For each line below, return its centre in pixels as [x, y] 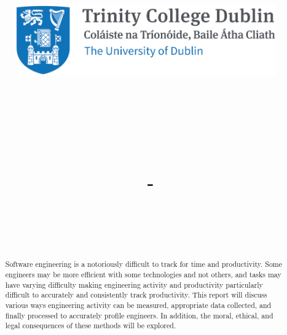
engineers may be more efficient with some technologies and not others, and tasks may [143, 274]
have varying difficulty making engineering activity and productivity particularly [134, 284]
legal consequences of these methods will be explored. [91, 325]
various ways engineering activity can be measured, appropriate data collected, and [138, 305]
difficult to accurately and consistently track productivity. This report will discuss [136, 295]
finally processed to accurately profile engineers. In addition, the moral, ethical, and [139, 315]
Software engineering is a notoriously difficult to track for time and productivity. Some [144, 264]
